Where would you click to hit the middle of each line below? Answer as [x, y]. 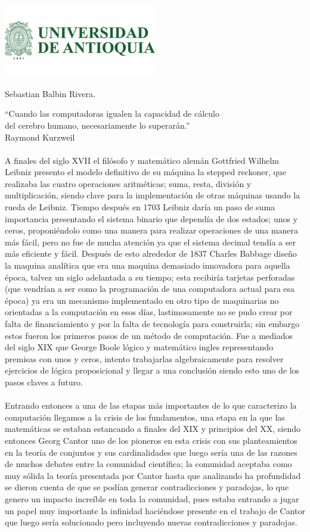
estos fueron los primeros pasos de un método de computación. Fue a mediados [149, 335]
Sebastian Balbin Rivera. [50, 93]
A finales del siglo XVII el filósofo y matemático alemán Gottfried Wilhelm [142, 160]
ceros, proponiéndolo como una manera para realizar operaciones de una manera [152, 230]
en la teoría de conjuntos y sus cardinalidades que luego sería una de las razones [151, 452]
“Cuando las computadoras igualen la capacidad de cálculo [112, 113]
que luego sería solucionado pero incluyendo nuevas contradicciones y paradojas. [151, 522]
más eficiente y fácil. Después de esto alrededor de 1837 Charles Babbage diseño [151, 253]
